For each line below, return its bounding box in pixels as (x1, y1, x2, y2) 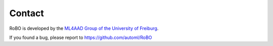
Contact (9, 8, 44, 19)
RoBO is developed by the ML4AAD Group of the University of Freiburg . (9, 25, 159, 31)
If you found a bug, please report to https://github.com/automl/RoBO (9, 34, 152, 40)
